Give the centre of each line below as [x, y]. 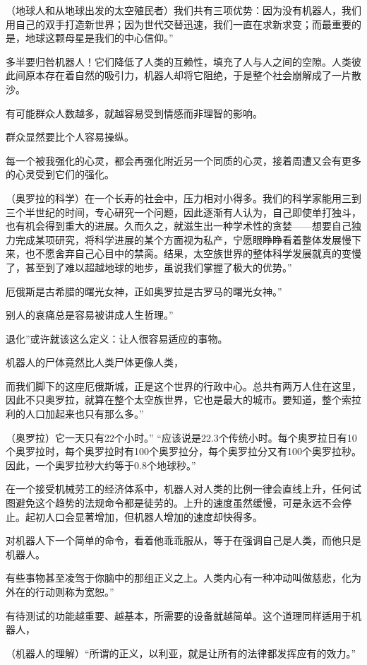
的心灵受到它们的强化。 [60, 174]
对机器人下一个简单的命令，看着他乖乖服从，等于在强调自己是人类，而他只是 [183, 540]
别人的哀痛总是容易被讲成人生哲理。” [90, 315]
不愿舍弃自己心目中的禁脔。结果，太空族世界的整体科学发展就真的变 [193, 253]
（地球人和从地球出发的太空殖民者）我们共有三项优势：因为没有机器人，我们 [183, 10]
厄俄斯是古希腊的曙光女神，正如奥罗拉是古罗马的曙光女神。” [144, 291]
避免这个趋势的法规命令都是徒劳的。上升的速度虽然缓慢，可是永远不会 [178, 503]
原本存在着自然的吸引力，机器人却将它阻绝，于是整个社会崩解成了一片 [188, 75]
